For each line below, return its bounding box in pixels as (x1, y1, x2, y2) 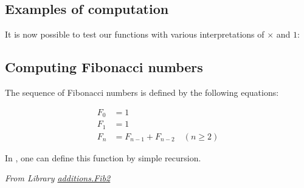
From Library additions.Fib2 (5, 172, 111, 184)
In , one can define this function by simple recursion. (5, 151, 201, 164)
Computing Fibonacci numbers (5, 58, 203, 76)
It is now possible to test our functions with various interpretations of (5, 28, 264, 41)
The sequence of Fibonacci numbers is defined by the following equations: (5, 86, 279, 98)
